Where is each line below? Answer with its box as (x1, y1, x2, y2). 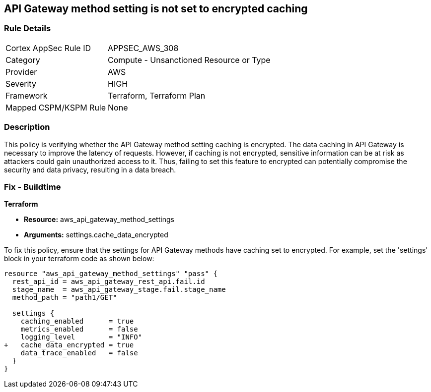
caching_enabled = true (20, 317, 134, 326)
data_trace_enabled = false (20, 349, 138, 357)
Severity (5, 78, 36, 89)
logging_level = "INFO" (20, 333, 143, 341)
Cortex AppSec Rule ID (5, 43, 91, 53)
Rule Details (4, 23, 51, 34)
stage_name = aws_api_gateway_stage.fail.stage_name (12, 285, 226, 294)
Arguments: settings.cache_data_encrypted (24, 230, 168, 239)
